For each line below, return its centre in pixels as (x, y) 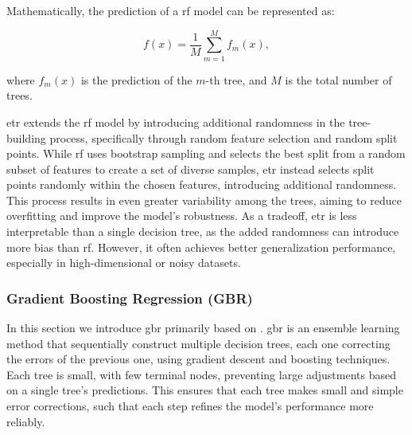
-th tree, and (236, 79)
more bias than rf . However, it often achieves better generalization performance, (201, 247)
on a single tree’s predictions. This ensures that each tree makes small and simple (205, 390)
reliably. (26, 421)
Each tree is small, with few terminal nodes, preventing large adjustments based (202, 374)
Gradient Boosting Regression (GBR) (130, 298)
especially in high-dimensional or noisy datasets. (124, 263)
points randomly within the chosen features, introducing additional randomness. (202, 184)
